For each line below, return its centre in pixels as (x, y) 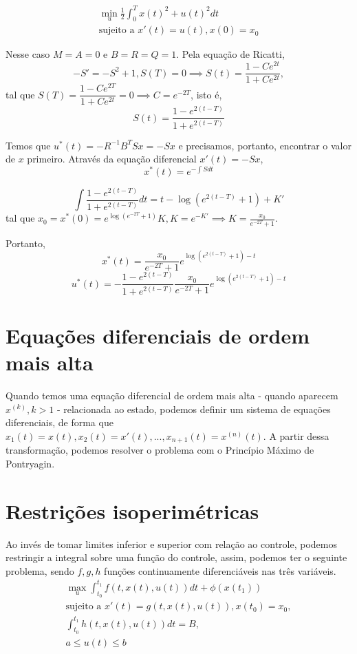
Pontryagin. (30, 463)
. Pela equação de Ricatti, (230, 54)
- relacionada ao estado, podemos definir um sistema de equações (194, 409)
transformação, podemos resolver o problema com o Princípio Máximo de (160, 450)
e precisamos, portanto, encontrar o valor (265, 145)
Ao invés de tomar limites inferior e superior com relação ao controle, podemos (171, 544)
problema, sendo (40, 570)
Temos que (28, 145)
